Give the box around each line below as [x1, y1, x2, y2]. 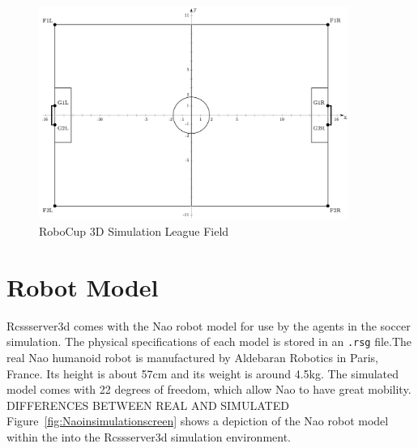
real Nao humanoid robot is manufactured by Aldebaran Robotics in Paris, [6, 349, 378, 366]
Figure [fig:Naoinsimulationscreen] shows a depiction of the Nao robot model [6, 412, 389, 429]
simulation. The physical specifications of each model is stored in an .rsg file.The [6, 333, 412, 350]
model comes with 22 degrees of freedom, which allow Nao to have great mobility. [6, 381, 412, 398]
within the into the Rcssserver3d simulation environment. [6, 428, 292, 445]
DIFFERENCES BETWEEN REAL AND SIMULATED [6, 396, 289, 413]
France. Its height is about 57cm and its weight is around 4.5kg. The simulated [6, 365, 399, 382]
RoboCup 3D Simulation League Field [39, 223, 229, 240]
